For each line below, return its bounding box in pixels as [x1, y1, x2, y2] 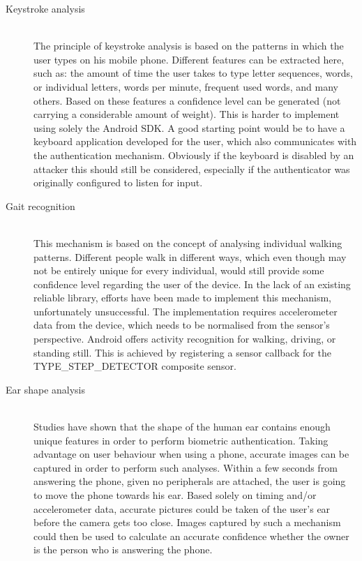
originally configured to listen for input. [33, 175, 203, 190]
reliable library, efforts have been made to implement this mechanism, [33, 290, 331, 305]
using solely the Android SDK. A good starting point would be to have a [33, 120, 345, 135]
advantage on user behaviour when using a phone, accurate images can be [33, 447, 349, 461]
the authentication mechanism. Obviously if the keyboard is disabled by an [33, 147, 354, 162]
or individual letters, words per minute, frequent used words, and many [33, 79, 338, 93]
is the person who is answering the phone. [33, 542, 213, 557]
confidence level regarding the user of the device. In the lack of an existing [33, 276, 351, 291]
